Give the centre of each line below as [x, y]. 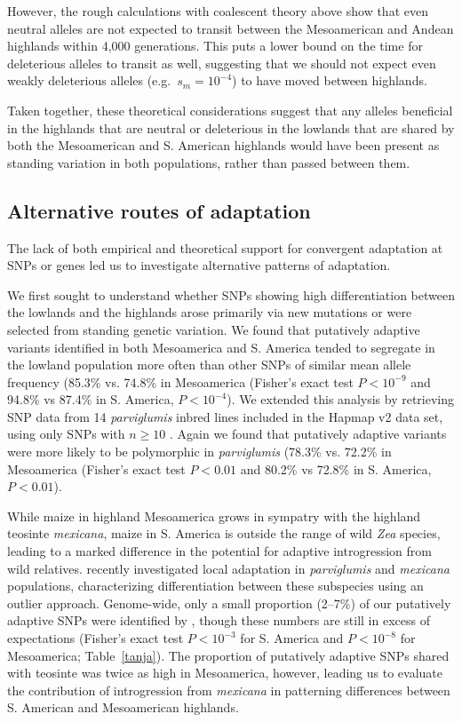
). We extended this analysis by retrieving [341, 399]
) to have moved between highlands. [330, 80]
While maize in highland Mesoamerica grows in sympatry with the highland [214, 516]
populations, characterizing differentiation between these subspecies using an [215, 586]
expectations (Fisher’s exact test [96, 638]
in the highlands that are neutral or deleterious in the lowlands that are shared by [231, 127]
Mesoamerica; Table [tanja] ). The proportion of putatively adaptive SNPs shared [228, 655]
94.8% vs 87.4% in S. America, [91, 399]
